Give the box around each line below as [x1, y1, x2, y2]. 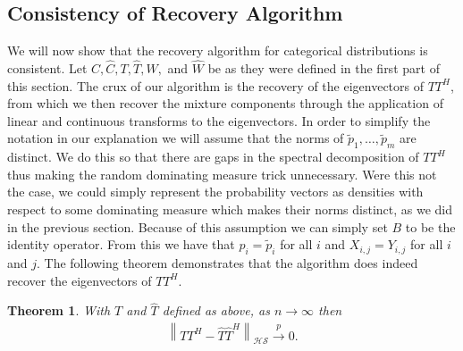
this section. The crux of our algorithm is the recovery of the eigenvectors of [7, 76, 425, 95]
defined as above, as [162, 301, 270, 320]
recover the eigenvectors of [7, 271, 152, 289]
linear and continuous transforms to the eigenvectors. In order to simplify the [7, 111, 431, 130]
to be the [405, 217, 456, 236]
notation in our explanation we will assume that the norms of [7, 129, 344, 147]
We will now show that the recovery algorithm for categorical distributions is [7, 41, 428, 60]
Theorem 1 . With [7, 301, 111, 320]
